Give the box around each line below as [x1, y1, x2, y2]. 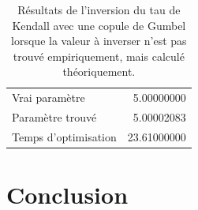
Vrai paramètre [12, 89, 85, 106]
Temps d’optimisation [12, 128, 117, 144]
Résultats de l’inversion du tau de [17, 2, 181, 17]
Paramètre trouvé [12, 109, 97, 126]
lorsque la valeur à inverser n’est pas [11, 32, 187, 49]
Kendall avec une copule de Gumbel [12, 17, 186, 33]
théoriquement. [62, 63, 136, 80]
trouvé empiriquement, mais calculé [13, 47, 185, 64]
